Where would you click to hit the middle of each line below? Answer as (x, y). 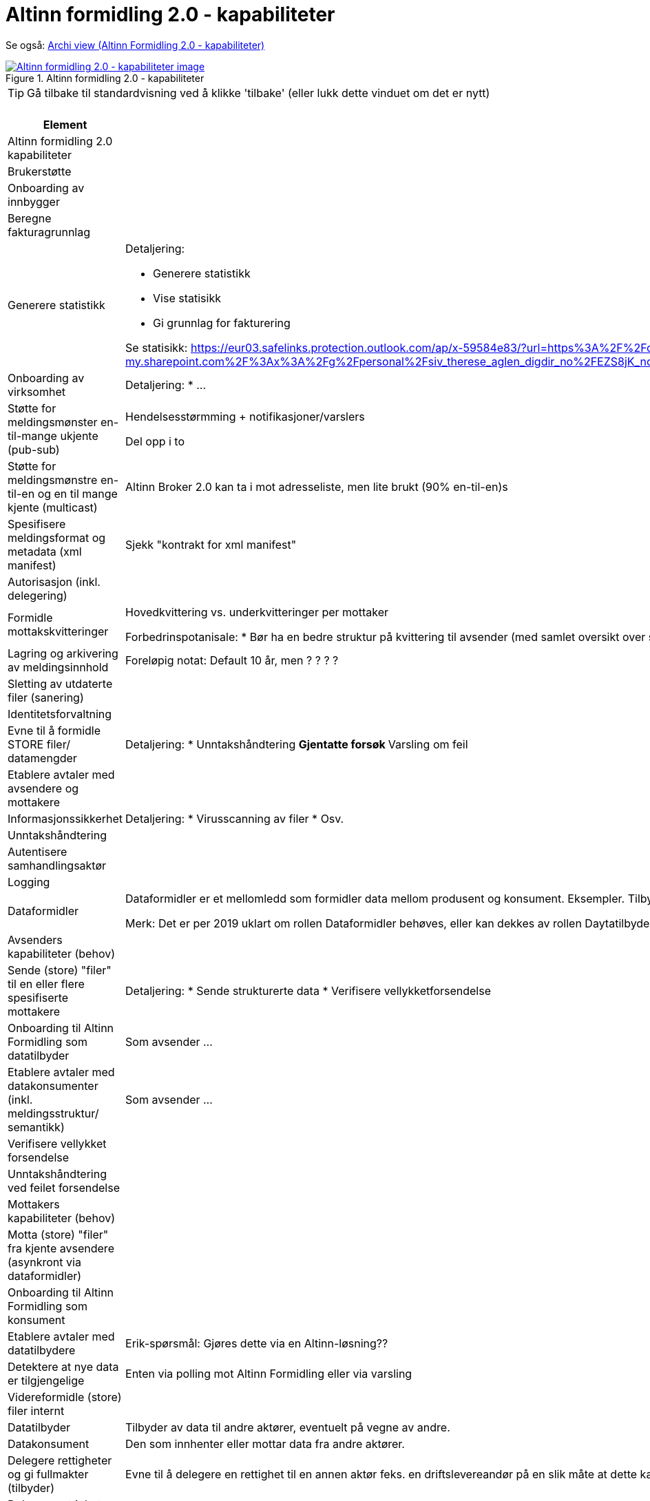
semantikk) (36, 1127)
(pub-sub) (34, 449)
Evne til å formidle (54, 730)
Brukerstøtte (40, 171)
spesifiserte (38, 997)
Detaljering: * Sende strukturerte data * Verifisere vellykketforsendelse (308, 990)
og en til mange (77, 493)
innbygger (34, 201)
